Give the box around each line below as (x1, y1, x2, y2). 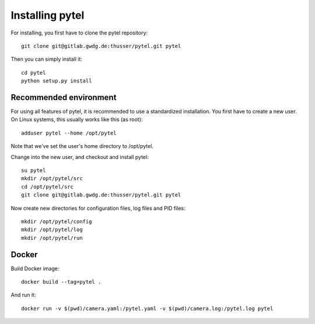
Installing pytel (10, 9, 85, 22)
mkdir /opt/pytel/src (21, 175, 83, 182)
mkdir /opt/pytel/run (21, 235, 83, 241)
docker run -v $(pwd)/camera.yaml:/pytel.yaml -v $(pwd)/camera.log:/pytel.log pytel (21, 305, 274, 312)
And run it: (10, 291, 36, 298)
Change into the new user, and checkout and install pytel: (10, 153, 149, 160)
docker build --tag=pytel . (21, 278, 101, 285)
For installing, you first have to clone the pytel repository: (10, 29, 148, 36)
